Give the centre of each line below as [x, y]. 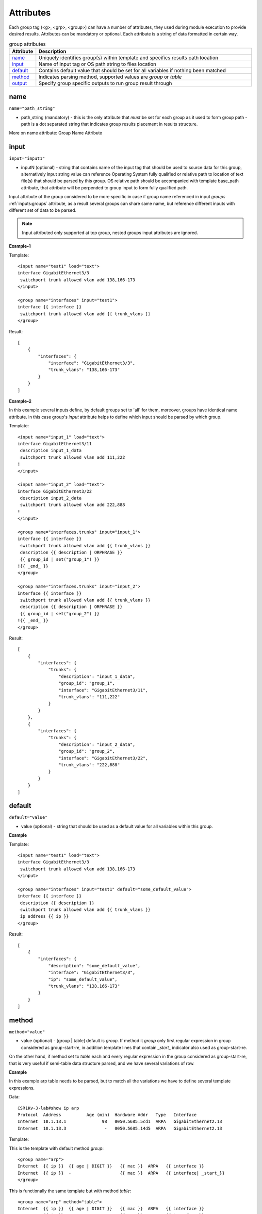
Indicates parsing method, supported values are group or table [110, 77]
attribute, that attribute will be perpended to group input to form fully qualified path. [104, 187]
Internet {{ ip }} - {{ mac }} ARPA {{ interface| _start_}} [121, 1173]
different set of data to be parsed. [43, 210]
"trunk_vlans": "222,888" [89, 765]
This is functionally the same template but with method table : [70, 1191]
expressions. [22, 1088]
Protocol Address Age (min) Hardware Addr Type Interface [107, 1115]
